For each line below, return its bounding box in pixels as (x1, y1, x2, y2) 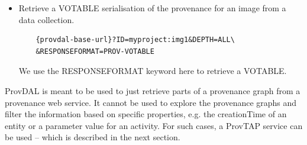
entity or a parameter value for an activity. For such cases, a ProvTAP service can (5, 119, 303, 131)
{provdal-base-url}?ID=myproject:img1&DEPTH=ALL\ (35, 36, 235, 44)
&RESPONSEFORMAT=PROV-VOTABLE (35, 47, 154, 56)
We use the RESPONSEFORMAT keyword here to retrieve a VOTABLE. (18, 65, 287, 77)
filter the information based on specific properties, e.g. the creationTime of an (5, 108, 287, 120)
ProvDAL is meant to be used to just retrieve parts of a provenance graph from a (5, 84, 300, 96)
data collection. (18, 13, 75, 25)
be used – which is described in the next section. (5, 131, 180, 143)
